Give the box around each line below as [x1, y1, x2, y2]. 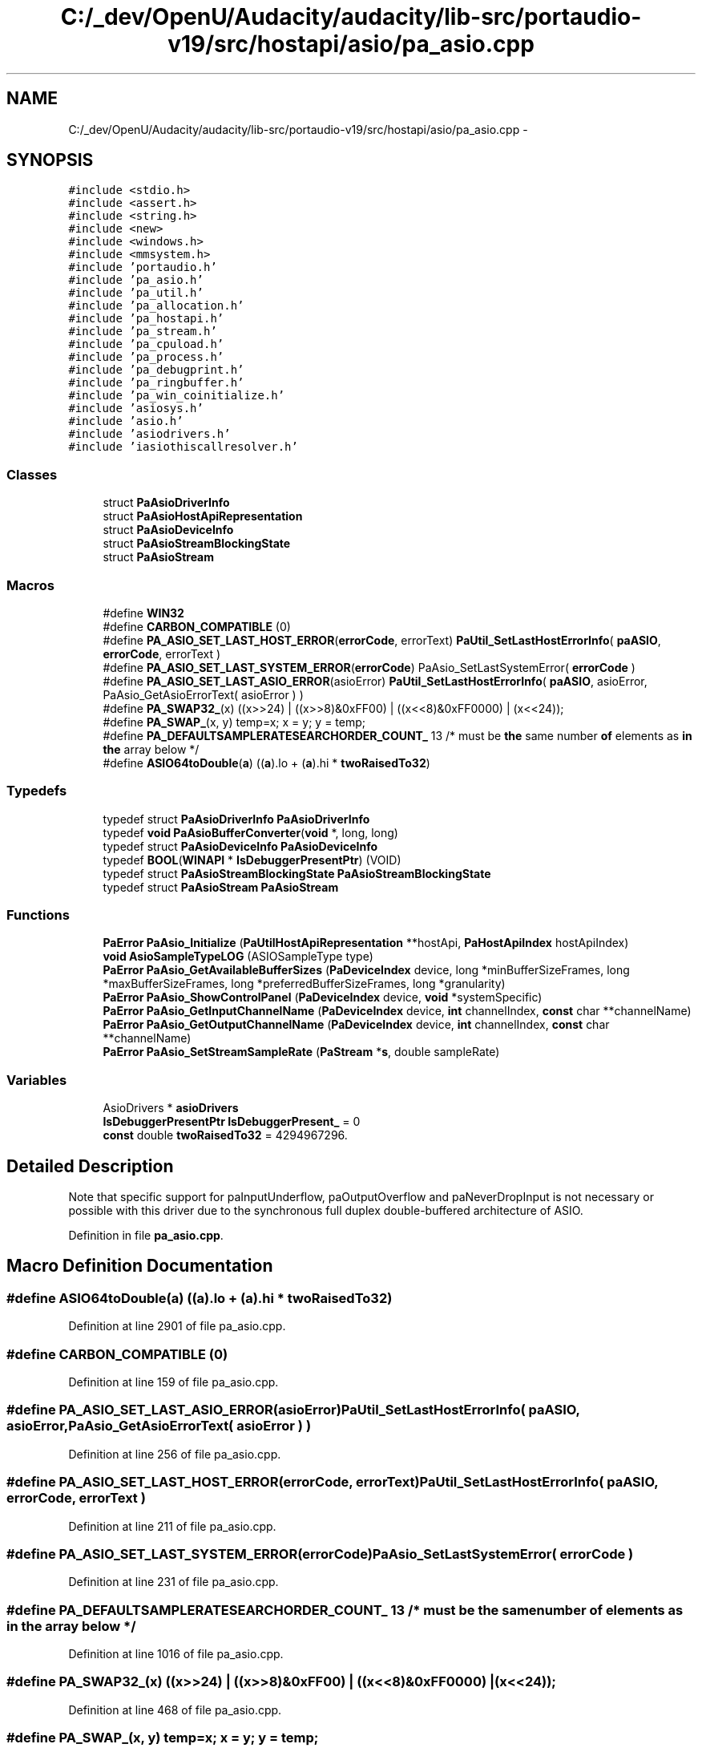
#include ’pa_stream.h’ [68, 325, 217, 338]
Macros [6, 577, 54, 593]
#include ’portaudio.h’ [68, 261, 217, 274]
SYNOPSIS [6, 150, 94, 171]
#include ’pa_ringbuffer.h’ [68, 376, 244, 390]
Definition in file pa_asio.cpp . [68, 1228, 224, 1243]
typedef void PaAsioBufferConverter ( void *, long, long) [103, 825, 398, 840]
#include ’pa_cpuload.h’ [68, 338, 224, 351]
